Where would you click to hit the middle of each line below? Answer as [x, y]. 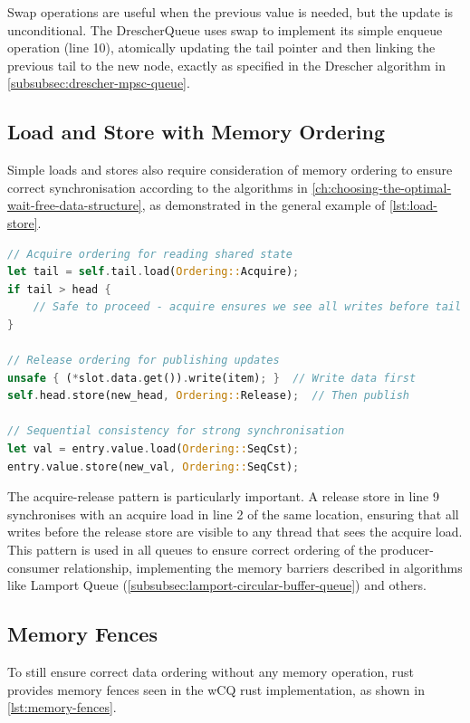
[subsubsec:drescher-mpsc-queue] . [99, 83]
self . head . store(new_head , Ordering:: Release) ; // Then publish [208, 396]
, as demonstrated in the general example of [264, 205]
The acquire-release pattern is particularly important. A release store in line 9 [223, 496]
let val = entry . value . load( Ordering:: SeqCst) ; [153, 449]
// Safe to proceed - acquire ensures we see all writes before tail [247, 307]
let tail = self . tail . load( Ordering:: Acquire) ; [153, 272]
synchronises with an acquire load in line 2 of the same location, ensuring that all [233, 514]
